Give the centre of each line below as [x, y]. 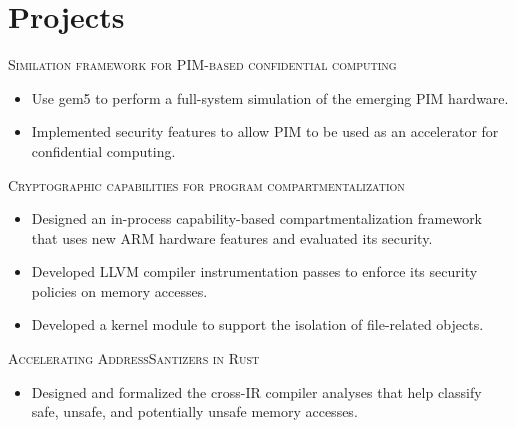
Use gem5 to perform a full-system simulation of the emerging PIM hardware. [270, 97]
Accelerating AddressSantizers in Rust [134, 358]
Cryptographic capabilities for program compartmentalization [206, 184]
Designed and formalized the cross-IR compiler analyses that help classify [256, 391]
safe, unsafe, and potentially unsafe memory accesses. [194, 411]
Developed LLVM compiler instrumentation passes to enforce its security [254, 271]
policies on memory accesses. [119, 290]
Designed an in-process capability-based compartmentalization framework [257, 218]
